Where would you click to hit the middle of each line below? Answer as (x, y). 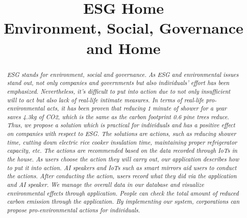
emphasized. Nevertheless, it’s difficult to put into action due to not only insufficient (119, 91)
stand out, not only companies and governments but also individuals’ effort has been (118, 83)
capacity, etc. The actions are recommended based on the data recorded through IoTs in (122, 151)
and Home (123, 48)
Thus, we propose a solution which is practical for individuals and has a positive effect (121, 125)
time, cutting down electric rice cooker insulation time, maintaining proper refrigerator (122, 142)
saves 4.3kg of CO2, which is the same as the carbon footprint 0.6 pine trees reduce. (118, 116)
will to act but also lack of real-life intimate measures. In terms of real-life (105, 100)
